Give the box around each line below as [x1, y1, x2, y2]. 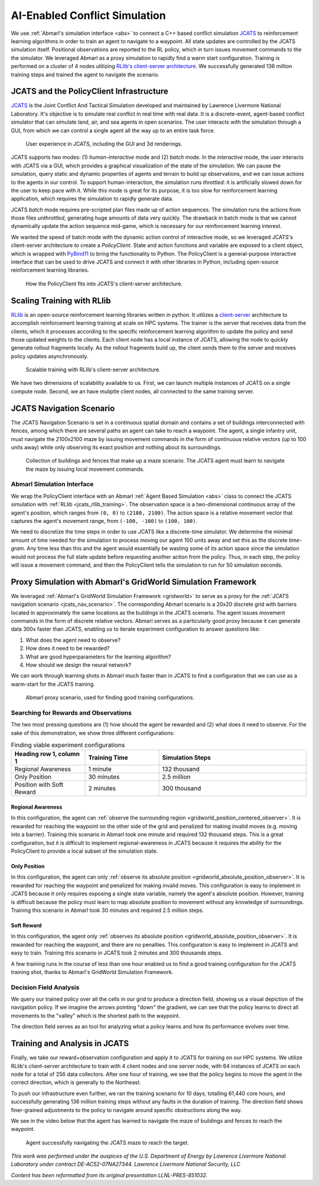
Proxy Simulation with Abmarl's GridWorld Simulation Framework [11, 577, 257, 587]
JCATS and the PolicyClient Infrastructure [11, 86, 168, 97]
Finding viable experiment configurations [11, 741, 125, 749]
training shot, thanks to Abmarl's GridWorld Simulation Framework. [11, 968, 174, 975]
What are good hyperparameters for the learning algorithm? [25, 653, 171, 660]
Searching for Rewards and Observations [11, 708, 132, 716]
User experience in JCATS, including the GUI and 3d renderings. [25, 140, 183, 147]
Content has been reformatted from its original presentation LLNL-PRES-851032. [11, 1171, 208, 1178]
